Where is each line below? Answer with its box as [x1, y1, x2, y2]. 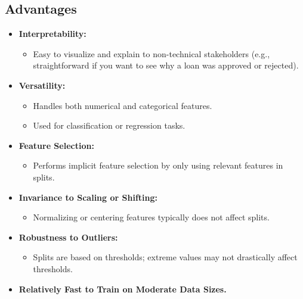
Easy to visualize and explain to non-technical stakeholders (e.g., [33, 47, 270, 60]
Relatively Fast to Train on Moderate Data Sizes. [18, 282, 227, 295]
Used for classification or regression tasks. [33, 119, 185, 132]
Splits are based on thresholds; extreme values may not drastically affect [33, 251, 298, 263]
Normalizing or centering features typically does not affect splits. [33, 211, 270, 223]
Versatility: [18, 79, 66, 91]
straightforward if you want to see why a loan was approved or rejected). [33, 59, 299, 71]
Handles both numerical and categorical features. [33, 99, 212, 111]
